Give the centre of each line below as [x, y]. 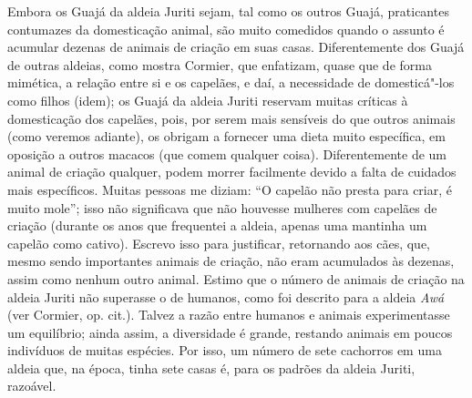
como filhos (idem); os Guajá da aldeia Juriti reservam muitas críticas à [208, 100]
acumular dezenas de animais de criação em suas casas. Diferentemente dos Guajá [236, 47]
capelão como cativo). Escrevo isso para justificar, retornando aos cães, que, [219, 243]
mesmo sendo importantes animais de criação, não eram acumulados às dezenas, [231, 261]
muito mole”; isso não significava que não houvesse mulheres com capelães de [222, 207]
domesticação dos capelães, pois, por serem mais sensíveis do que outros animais [231, 118]
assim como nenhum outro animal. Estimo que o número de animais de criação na [236, 278]
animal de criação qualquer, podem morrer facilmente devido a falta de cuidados [232, 172]
